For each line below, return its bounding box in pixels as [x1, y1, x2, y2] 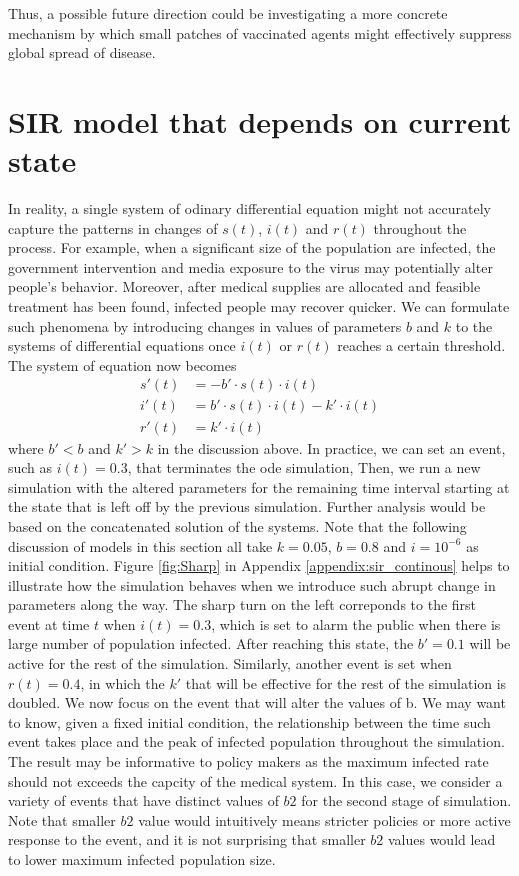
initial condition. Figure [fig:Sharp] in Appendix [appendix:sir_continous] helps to [8, 555, 510, 576]
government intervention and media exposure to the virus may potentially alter [8, 256, 493, 277]
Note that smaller [8, 809, 116, 830]
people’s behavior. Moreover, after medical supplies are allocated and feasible [8, 276, 481, 297]
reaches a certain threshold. [337, 335, 506, 356]
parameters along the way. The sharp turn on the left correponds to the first [8, 594, 477, 615]
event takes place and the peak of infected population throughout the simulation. [8, 731, 505, 752]
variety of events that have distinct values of [8, 790, 279, 811]
